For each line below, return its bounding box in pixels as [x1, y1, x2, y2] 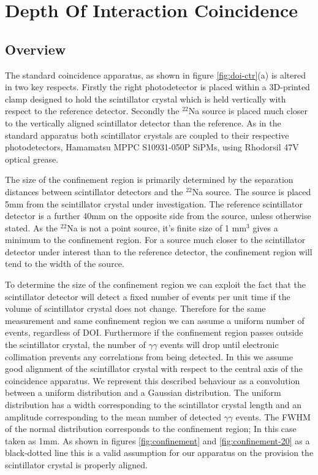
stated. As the [5, 221, 58, 234]
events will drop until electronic [160, 338, 279, 351]
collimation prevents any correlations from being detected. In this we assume [5, 350, 293, 363]
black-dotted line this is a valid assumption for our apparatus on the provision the [5, 446, 314, 459]
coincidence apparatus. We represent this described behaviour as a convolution [5, 374, 300, 387]
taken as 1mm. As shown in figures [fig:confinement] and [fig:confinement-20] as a [5, 434, 310, 447]
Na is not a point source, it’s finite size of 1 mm [67, 221, 247, 234]
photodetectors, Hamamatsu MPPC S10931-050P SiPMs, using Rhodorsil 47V [5, 141, 299, 153]
